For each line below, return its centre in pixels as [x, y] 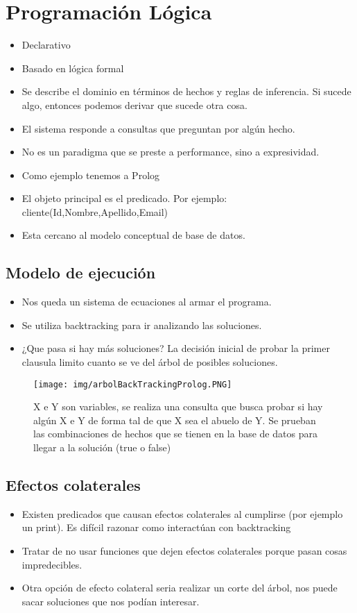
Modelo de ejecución [81, 272]
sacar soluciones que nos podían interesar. [111, 601]
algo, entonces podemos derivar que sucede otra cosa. [134, 104]
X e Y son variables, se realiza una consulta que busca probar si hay [178, 406]
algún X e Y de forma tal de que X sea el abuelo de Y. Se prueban [175, 420]
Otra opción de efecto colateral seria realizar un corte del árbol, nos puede [180, 588]
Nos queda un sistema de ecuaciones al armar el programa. [147, 302]
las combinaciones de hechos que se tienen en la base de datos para [175, 434]
